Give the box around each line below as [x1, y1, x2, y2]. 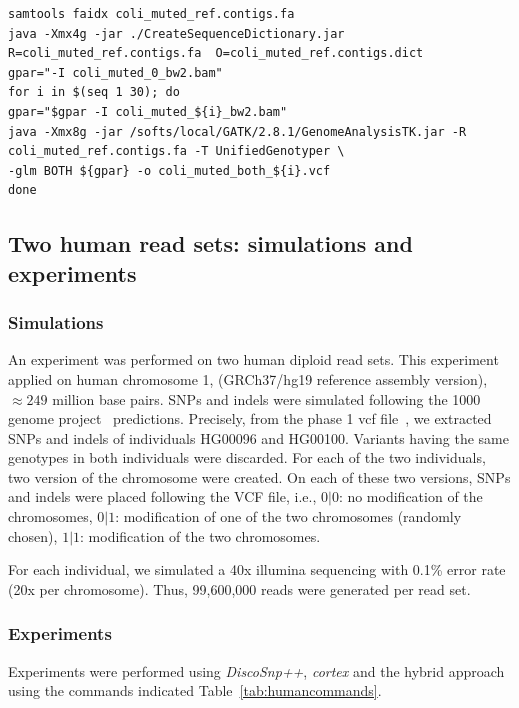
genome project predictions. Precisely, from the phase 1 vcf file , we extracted [8, 408, 492, 429]
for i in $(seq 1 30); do [8, 85, 180, 100]
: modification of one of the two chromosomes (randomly [115, 506, 462, 527]
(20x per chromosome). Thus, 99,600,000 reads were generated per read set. [8, 578, 471, 599]
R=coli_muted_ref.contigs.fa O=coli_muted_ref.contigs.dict [8, 46, 424, 61]
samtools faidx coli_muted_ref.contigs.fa [8, 7, 295, 21]
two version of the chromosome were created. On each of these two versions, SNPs [8, 466, 511, 487]
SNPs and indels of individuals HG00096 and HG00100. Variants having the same [8, 427, 509, 448]
